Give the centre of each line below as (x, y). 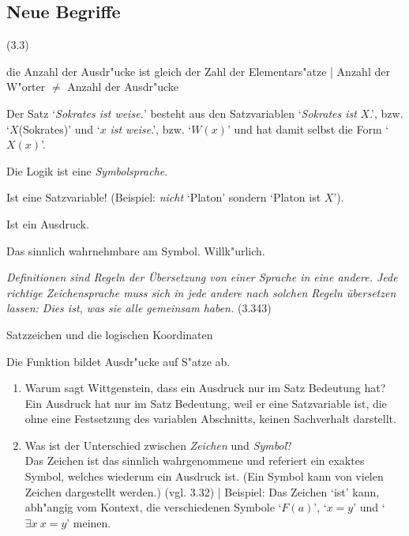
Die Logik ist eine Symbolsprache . (87, 170)
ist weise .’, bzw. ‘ (151, 128)
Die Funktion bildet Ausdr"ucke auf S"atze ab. (118, 361)
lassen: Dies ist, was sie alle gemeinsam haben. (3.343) (139, 308)
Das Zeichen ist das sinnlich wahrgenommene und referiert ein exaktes (195, 461)
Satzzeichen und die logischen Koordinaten (110, 334)
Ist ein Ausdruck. (48, 223)
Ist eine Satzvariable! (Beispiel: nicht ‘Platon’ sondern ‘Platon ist (164, 197)
